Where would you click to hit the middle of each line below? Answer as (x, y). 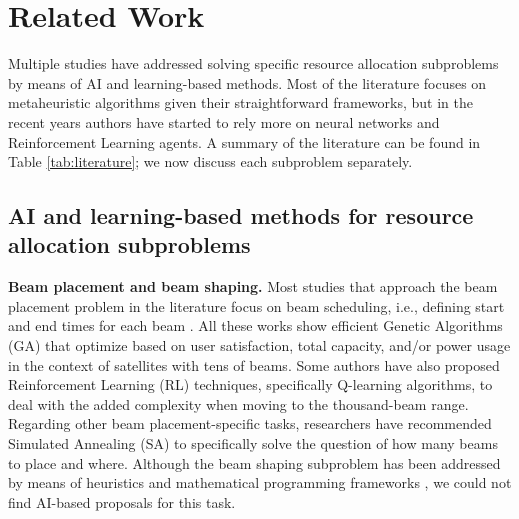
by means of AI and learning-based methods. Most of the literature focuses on (247, 82)
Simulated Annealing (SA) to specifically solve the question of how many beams (253, 443)
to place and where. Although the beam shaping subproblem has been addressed (254, 462)
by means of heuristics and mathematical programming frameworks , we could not (260, 482)
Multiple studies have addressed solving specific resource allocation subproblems (253, 63)
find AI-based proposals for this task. (122, 501)
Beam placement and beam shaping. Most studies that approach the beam (253, 286)
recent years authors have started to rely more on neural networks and (224, 121)
